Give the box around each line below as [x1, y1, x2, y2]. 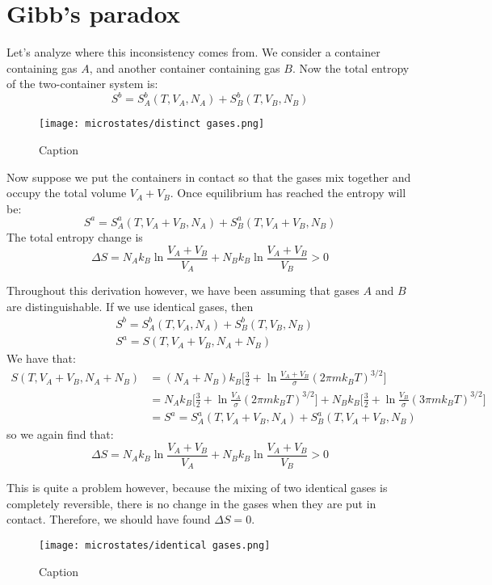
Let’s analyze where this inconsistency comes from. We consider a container [6, 44, 381, 61]
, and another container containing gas [89, 59, 280, 76]
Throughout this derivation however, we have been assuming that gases [6, 282, 360, 299]
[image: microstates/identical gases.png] [39, 540, 271, 552]
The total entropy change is [6, 228, 143, 245]
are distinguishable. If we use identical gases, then [6, 297, 254, 314]
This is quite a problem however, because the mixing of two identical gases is [6, 479, 388, 496]
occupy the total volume [6, 184, 127, 201]
